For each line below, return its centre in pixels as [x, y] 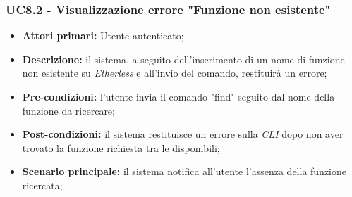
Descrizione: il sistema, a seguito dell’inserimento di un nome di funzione [183, 59]
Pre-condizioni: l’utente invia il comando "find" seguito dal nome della [178, 96]
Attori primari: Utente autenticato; [103, 36]
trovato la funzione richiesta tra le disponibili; [121, 147]
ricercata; [42, 185]
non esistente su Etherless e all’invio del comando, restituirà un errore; [175, 73]
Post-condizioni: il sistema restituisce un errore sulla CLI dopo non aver [183, 134]
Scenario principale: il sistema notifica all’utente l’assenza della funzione [184, 171]
